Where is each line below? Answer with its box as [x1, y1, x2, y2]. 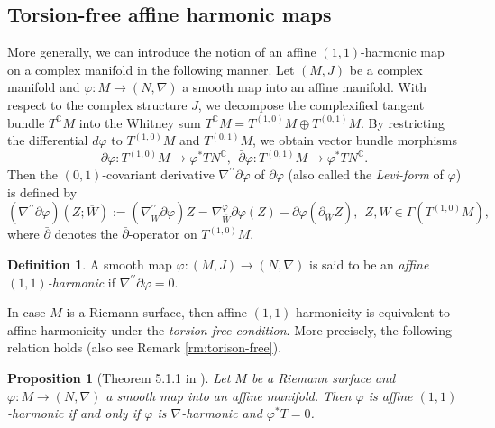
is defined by [7, 182, 78, 201]
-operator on [128, 224, 197, 243]
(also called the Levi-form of [288, 165, 444, 184]
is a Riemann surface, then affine [66, 303, 248, 322]
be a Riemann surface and [251, 368, 396, 387]
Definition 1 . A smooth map [7, 254, 172, 273]
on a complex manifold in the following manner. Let [7, 59, 295, 78]
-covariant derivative [102, 165, 215, 184]
